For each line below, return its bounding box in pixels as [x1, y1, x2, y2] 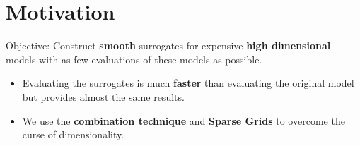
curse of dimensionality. [22, 127, 124, 142]
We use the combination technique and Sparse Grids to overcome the [22, 113, 345, 128]
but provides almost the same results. [22, 89, 185, 104]
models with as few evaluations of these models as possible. [6, 51, 262, 66]
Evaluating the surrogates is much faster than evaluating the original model [22, 75, 354, 90]
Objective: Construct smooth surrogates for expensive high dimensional [6, 38, 331, 53]
